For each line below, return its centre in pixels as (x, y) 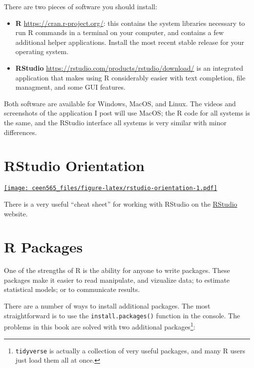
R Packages (43, 247)
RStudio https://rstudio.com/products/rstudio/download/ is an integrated (129, 68)
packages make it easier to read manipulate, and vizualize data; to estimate (117, 280)
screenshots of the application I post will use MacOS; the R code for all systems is (127, 113)
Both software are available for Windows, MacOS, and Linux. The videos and (120, 103)
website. (16, 213)
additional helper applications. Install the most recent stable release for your (130, 42)
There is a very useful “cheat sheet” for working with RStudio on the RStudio (121, 203)
